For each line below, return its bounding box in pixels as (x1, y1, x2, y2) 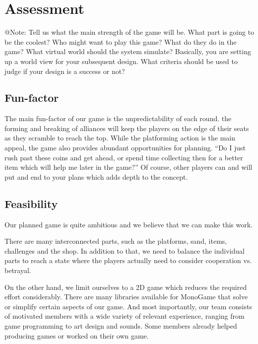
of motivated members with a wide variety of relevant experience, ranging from (4, 311, 245, 321)
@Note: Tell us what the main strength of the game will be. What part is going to (4, 27, 255, 37)
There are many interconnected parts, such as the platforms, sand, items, (4, 236, 227, 246)
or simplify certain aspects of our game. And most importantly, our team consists (4, 301, 252, 311)
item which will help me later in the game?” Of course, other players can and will (4, 162, 253, 172)
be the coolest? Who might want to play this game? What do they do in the (4, 36, 237, 47)
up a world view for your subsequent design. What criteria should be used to (4, 56, 238, 66)
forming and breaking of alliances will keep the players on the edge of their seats (4, 123, 249, 133)
